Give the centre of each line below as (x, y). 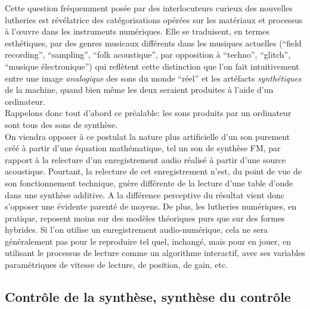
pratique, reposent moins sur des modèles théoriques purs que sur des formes (145, 218)
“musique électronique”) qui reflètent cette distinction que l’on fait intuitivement (152, 66)
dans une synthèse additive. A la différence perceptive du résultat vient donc (145, 194)
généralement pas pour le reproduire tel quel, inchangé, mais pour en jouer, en (148, 241)
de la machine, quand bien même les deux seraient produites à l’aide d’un (139, 90)
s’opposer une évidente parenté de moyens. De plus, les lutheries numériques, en (151, 206)
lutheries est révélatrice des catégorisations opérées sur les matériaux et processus (154, 19)
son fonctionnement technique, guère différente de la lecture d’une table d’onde (149, 182)
